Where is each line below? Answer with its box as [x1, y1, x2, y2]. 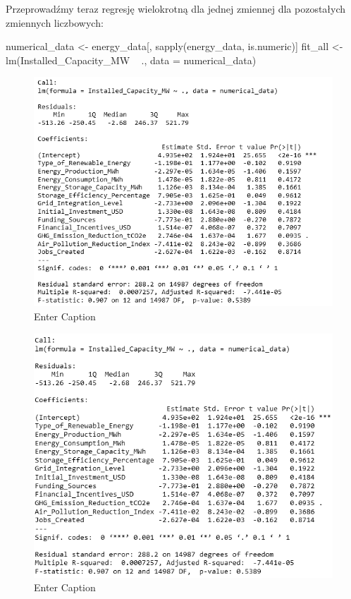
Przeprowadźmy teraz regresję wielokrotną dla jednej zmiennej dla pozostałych [6, 1, 346, 16]
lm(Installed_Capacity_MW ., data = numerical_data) [6, 52, 257, 67]
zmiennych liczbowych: [6, 15, 104, 30]
